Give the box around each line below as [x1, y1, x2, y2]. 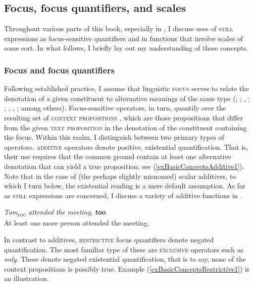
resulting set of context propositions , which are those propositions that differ [4, 112, 243, 122]
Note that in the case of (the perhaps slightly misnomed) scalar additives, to [4, 171, 236, 181]
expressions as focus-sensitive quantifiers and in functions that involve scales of [4, 33, 243, 43]
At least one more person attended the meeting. [4, 218, 150, 228]
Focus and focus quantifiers [4, 63, 115, 76]
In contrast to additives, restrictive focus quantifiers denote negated [4, 234, 214, 245]
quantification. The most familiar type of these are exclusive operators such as [4, 244, 244, 254]
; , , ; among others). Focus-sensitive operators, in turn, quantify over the [4, 103, 226, 113]
